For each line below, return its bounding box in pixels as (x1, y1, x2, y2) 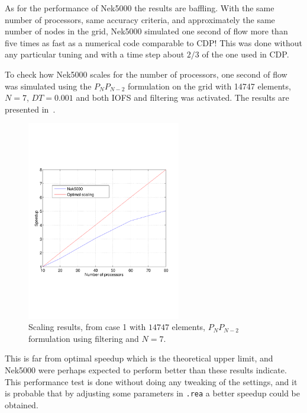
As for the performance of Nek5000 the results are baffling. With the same (5, 2, 274, 14)
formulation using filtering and (28, 332, 139, 344)
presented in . (5, 103, 56, 115)
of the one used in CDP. (202, 48, 289, 60)
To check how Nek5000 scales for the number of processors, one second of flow (5, 68, 287, 80)
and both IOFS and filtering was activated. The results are (76, 91, 289, 104)
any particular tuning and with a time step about (5, 48, 185, 60)
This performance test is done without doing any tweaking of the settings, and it (5, 375, 298, 388)
